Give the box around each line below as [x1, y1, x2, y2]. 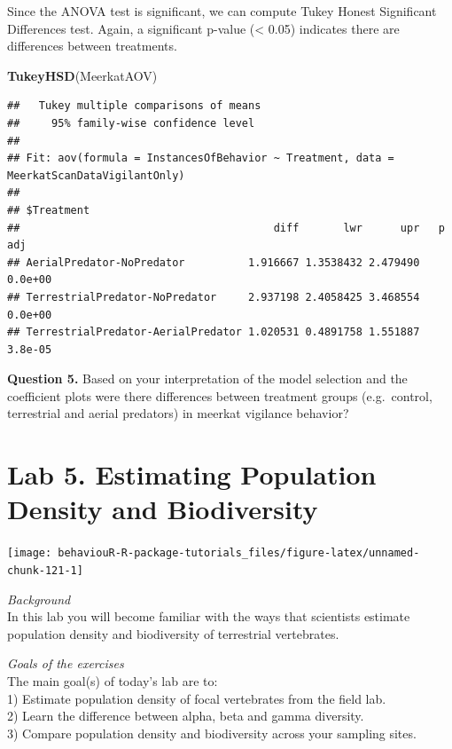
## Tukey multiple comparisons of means [7, 99, 261, 113]
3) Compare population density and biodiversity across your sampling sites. [7, 723, 417, 742]
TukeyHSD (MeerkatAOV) [7, 66, 158, 84]
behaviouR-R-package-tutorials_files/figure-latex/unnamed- [58, 547, 420, 560]
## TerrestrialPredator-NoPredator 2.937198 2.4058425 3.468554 [7, 290, 420, 304]
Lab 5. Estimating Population [7, 456, 377, 493]
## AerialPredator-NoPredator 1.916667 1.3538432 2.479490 [7, 256, 420, 269]
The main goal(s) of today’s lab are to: [7, 672, 218, 690]
